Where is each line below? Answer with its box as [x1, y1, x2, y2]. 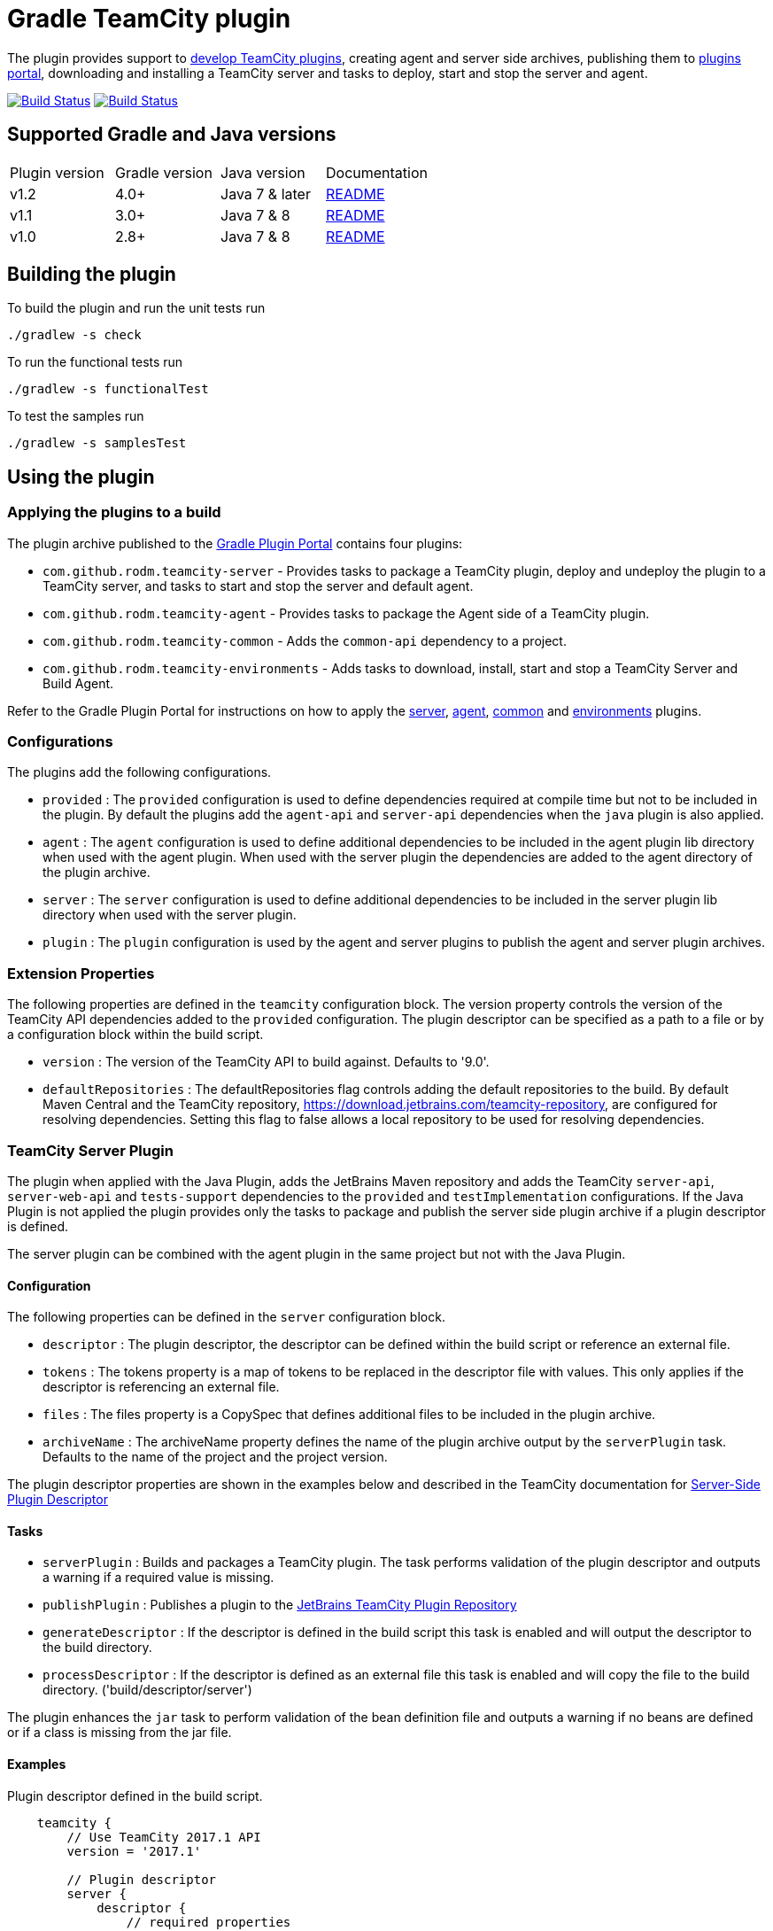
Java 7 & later [220, 184, 311, 203]
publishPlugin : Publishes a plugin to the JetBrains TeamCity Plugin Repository [43, 1597, 517, 1613]
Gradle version [115, 163, 213, 182]
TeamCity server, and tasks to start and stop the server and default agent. [43, 578, 474, 593]
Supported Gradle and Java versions [7, 123, 336, 146]
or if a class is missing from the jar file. [7, 1725, 232, 1741]
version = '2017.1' [66, 1843, 202, 1858]
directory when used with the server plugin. [43, 907, 297, 923]
